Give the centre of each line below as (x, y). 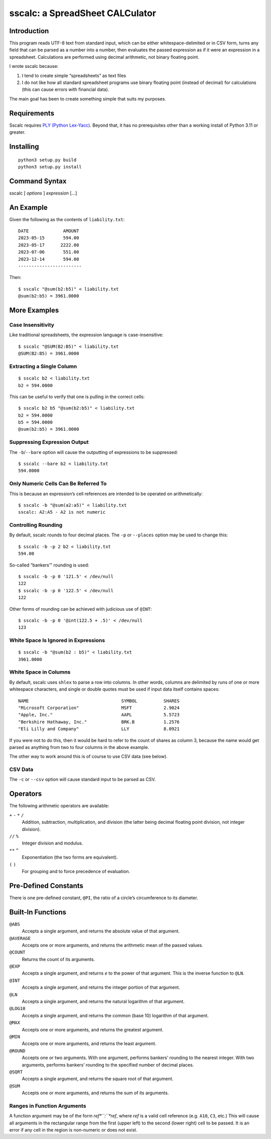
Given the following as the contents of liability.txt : (67, 219)
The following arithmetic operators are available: (59, 806)
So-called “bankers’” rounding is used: (49, 565)
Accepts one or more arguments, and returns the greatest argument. (93, 1029)
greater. (17, 132)
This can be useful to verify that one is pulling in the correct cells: (77, 397)
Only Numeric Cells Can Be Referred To (58, 484)
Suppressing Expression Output (49, 442)
